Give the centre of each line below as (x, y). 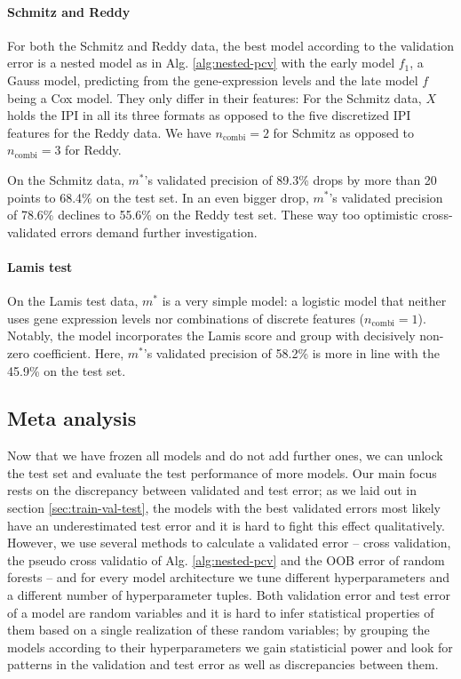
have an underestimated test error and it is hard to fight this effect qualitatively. (226, 525)
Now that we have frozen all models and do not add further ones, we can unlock (225, 455)
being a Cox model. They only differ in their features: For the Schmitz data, (215, 97)
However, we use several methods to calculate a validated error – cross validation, (229, 543)
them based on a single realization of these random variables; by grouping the (219, 630)
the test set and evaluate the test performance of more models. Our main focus (222, 472)
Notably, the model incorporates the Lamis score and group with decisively (211, 336)
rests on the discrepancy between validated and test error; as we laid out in (212, 490)
